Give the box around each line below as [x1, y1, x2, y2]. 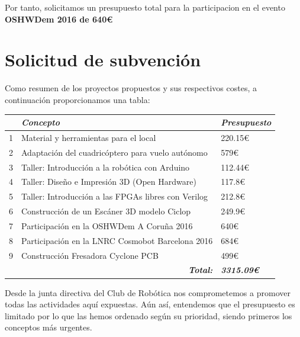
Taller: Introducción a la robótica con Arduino [21, 161, 190, 173]
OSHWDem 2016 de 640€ [5, 12, 113, 25]
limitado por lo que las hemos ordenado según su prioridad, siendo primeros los [5, 309, 292, 322]
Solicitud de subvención [5, 47, 201, 72]
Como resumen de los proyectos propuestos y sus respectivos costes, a [5, 82, 257, 94]
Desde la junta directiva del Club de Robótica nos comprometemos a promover [5, 286, 291, 299]
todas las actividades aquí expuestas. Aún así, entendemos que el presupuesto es [5, 298, 295, 310]
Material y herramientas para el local [21, 131, 156, 143]
